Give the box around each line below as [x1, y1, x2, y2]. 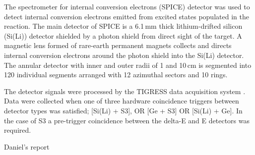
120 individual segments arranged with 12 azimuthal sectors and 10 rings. [4, 69, 228, 80]
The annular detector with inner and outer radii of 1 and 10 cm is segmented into [4, 59, 252, 70]
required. [4, 125, 31, 135]
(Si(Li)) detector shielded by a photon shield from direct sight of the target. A [4, 30, 242, 41]
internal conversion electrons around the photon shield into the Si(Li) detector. [4, 50, 244, 60]
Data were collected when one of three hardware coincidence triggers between [4, 96, 239, 106]
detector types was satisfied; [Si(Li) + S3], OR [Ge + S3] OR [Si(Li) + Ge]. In [4, 105, 243, 115]
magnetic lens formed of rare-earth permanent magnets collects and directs [4, 40, 232, 51]
